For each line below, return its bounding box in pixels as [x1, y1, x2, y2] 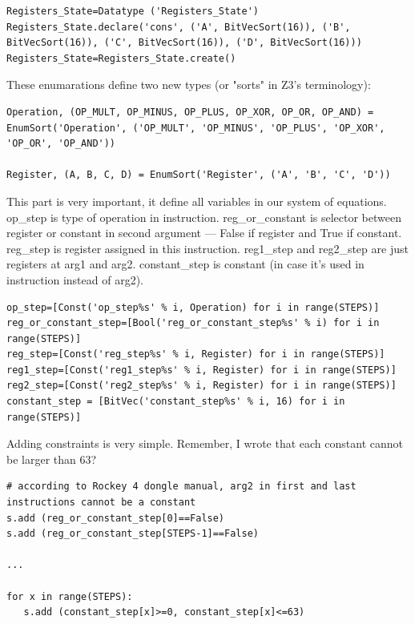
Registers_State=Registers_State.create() [6, 52, 236, 64]
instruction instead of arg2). [6, 271, 143, 288]
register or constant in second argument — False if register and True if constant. [6, 224, 402, 241]
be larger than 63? [6, 450, 97, 467]
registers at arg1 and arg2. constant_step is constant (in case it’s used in [6, 256, 365, 272]
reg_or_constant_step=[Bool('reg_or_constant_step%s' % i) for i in [6, 317, 380, 329]
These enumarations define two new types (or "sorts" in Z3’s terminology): [6, 76, 371, 93]
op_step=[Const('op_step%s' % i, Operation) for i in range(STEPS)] [6, 301, 380, 313]
